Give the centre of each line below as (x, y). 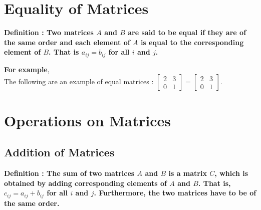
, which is (231, 173)
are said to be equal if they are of (187, 32)
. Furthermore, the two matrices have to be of (175, 193)
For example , (27, 69)
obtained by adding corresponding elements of (85, 183)
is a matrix (188, 173)
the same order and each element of (67, 42)
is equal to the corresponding (192, 42)
